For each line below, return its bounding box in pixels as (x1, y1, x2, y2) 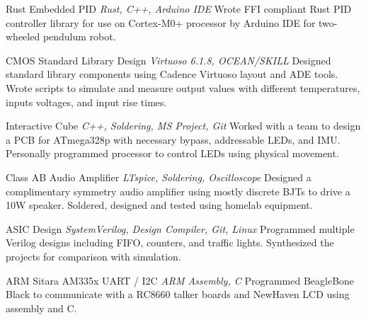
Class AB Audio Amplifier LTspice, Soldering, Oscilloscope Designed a (6, 169, 311, 184)
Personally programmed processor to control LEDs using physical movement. (6, 146, 339, 161)
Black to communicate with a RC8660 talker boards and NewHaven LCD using (6, 287, 350, 302)
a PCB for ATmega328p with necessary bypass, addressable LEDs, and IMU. (6, 132, 341, 147)
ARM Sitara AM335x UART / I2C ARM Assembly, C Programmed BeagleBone (6, 273, 355, 287)
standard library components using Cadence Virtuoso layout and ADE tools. (6, 67, 338, 81)
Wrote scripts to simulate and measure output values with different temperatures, (6, 80, 360, 95)
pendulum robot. (42, 29, 116, 44)
